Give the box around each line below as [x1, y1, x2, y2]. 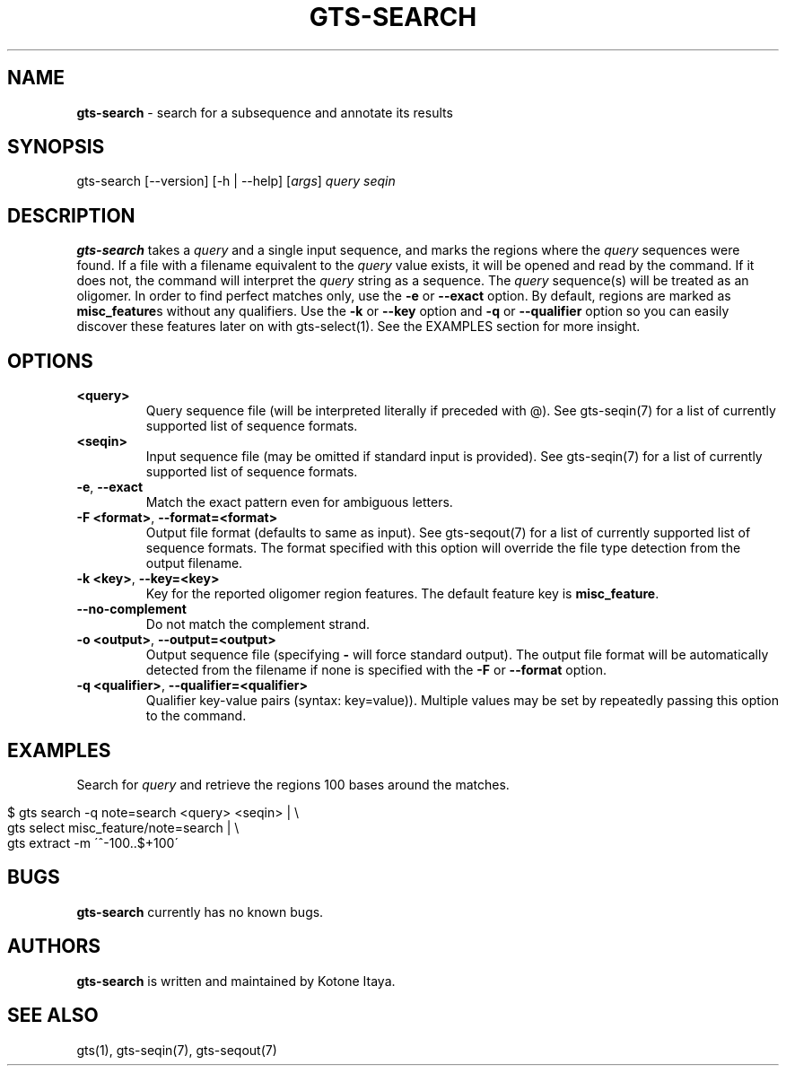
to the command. [145, 708, 247, 724]
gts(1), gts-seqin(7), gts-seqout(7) [76, 1042, 277, 1058]
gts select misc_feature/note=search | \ [7, 819, 240, 835]
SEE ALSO [7, 1004, 99, 1027]
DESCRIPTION [7, 204, 135, 227]
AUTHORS [7, 935, 101, 958]
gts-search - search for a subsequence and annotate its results [76, 104, 453, 120]
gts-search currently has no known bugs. [76, 903, 324, 920]
